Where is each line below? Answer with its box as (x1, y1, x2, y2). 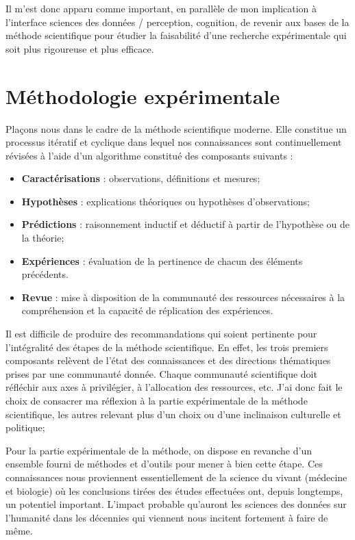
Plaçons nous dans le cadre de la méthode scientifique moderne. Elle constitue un (5, 121, 347, 136)
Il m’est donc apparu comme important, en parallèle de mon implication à (5, 1, 317, 15)
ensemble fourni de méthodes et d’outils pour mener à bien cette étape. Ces (5, 457, 323, 471)
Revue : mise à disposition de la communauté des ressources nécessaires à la (21, 290, 345, 304)
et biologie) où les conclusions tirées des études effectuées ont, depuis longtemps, (5, 483, 343, 498)
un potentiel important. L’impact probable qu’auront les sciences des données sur (5, 497, 347, 511)
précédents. (21, 267, 69, 281)
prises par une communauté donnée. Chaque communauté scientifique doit (5, 366, 317, 381)
